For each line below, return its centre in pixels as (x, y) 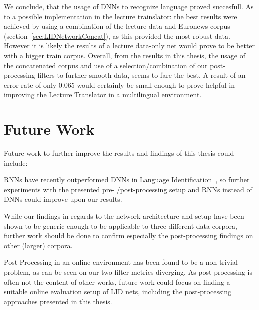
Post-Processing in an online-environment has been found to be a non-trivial (121, 262)
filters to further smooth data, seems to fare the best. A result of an (142, 75)
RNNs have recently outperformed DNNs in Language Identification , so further (127, 180)
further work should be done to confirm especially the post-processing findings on (129, 236)
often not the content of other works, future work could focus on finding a (117, 282)
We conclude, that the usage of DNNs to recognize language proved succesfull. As (129, 6)
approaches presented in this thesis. (58, 301)
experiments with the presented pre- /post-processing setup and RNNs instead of (128, 189)
